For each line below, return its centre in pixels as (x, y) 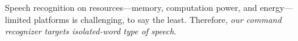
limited (18, 19)
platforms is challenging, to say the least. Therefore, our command (158, 19)
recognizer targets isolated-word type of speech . (91, 31)
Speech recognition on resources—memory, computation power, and (131, 7)
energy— (276, 7)
